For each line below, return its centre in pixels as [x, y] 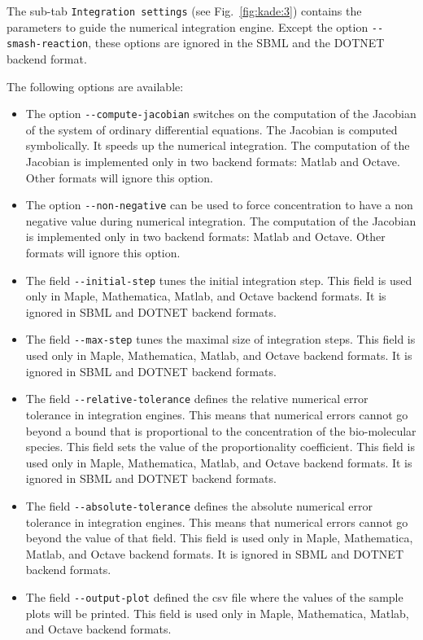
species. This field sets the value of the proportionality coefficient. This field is [220, 447]
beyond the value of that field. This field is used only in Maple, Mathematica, [219, 538]
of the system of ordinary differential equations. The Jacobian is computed [211, 129]
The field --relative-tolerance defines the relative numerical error [197, 399]
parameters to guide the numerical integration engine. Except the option [188, 26]
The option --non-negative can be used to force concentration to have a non [219, 205]
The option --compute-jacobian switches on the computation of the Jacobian [221, 114]
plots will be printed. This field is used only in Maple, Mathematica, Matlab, [217, 613]
